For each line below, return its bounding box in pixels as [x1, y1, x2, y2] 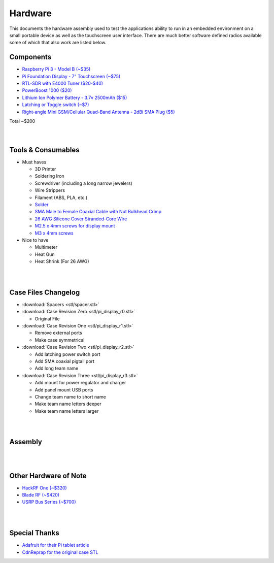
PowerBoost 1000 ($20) [22, 87, 72, 93]
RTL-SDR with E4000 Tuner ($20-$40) [22, 80, 104, 86]
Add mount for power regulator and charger [35, 380, 126, 386]
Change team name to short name [35, 393, 107, 400]
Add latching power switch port [35, 351, 101, 357]
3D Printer [35, 166, 56, 172]
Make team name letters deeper [35, 401, 101, 407]
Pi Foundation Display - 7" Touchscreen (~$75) [22, 73, 121, 79]
